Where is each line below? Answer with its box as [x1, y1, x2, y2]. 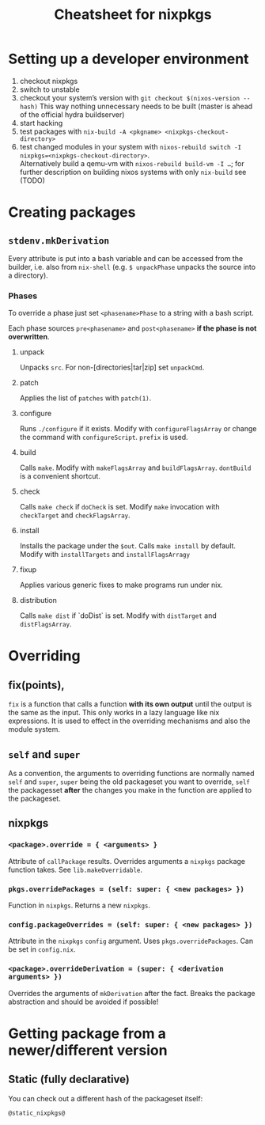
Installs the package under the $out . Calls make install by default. [19, 541, 236, 551]
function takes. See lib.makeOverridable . [8, 865, 143, 874]
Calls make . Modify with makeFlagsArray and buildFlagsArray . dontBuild [19, 463, 252, 472]
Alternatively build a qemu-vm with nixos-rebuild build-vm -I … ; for [19, 158, 244, 168]
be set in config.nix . [8, 945, 76, 954]
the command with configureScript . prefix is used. [19, 433, 188, 442]
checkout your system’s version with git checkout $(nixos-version [19, 93, 240, 102]
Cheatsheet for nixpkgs [54, 6, 212, 24]
